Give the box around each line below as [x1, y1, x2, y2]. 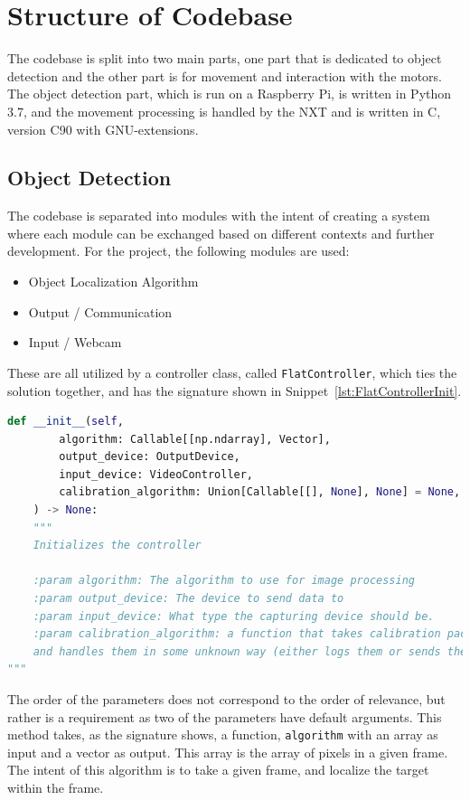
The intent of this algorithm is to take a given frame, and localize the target [7, 760, 429, 779]
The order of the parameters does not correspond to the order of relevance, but [7, 690, 446, 709]
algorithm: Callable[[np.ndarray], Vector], [59, 432, 331, 446]
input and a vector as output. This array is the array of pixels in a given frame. [7, 742, 448, 761]
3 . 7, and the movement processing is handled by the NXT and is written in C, [7, 101, 441, 120]
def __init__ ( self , [7, 415, 124, 428]
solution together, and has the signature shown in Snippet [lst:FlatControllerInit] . [7, 381, 462, 400]
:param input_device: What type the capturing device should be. [33, 609, 435, 623]
